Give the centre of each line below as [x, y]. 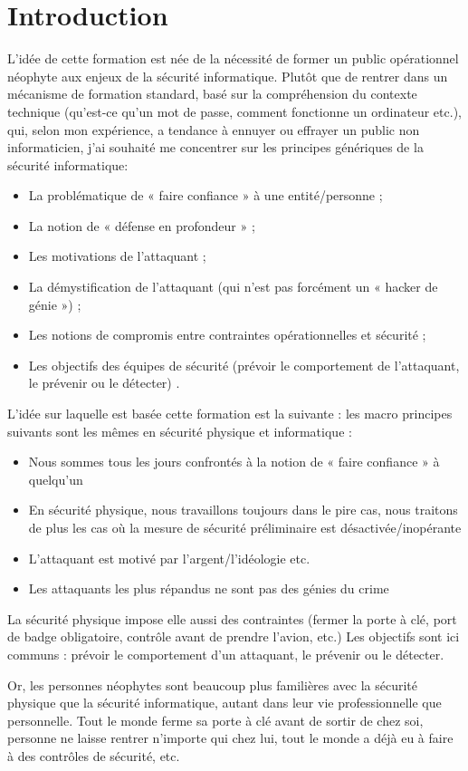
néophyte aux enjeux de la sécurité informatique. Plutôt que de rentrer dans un [228, 76]
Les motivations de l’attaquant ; [117, 256]
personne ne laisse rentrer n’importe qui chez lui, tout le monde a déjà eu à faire [230, 738]
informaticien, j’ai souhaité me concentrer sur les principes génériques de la [215, 147]
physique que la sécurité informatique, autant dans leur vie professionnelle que [224, 703]
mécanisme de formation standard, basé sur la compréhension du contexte [212, 94]
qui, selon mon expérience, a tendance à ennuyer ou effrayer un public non [214, 129]
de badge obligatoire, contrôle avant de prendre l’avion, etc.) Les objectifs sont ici [234, 636]
